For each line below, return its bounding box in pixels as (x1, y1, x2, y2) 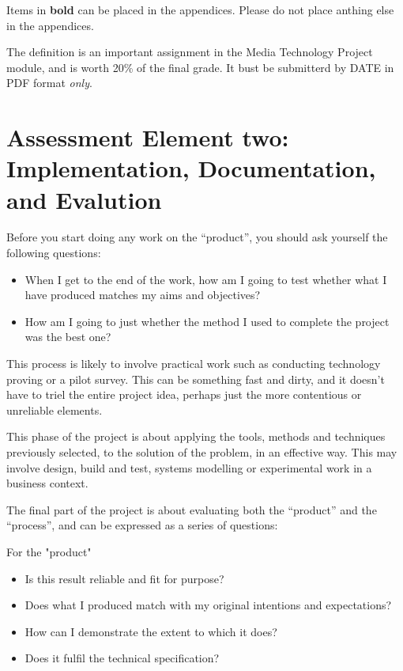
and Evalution (6, 183, 162, 215)
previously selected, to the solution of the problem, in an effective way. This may (6, 444, 397, 460)
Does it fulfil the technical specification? (24, 650, 220, 666)
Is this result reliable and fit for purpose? (24, 570, 224, 586)
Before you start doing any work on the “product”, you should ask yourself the (6, 229, 388, 245)
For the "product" (6, 543, 92, 559)
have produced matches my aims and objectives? (24, 286, 261, 303)
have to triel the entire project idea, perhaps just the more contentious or (6, 386, 362, 403)
